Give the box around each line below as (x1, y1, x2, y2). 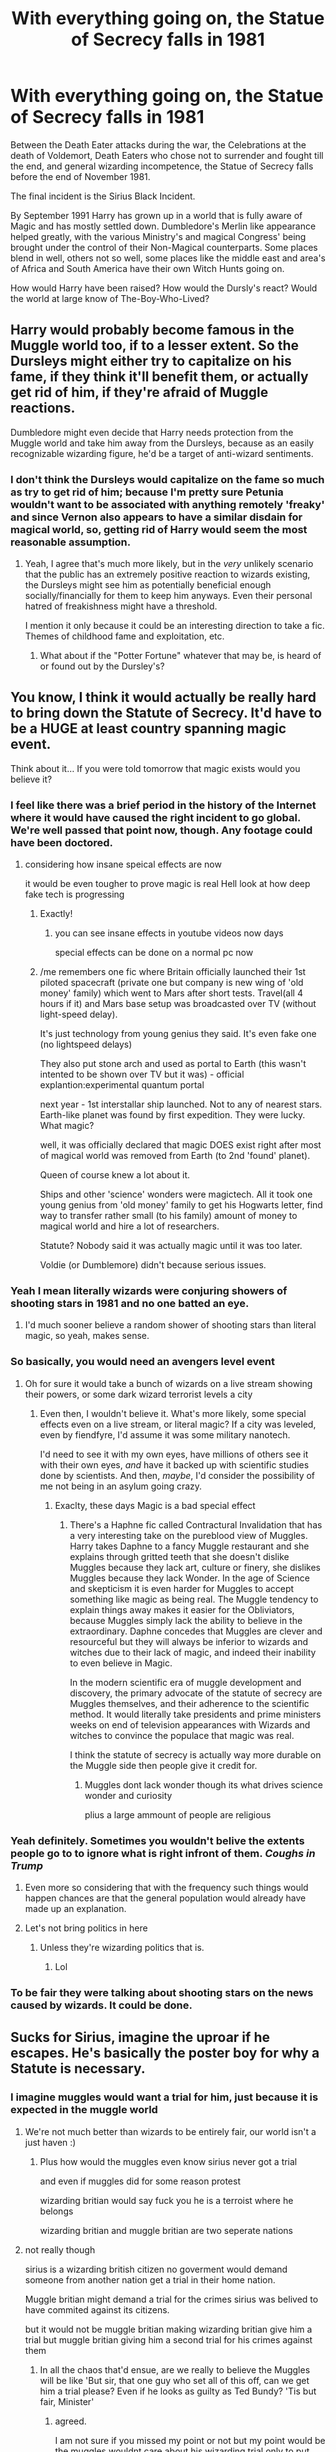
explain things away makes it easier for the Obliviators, (69, 1603, 295, 1616)
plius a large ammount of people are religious (84, 1808, 272, 1821)
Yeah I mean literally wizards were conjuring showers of (10, 1284, 288, 1298)
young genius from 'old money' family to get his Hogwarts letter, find (39, 1199, 323, 1211)
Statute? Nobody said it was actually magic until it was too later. (39, 1240, 303, 1252)
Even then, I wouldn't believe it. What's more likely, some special (39, 1407, 307, 1419)
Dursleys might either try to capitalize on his (10, 353, 292, 370)
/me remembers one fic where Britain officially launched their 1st (39, 966, 307, 978)
